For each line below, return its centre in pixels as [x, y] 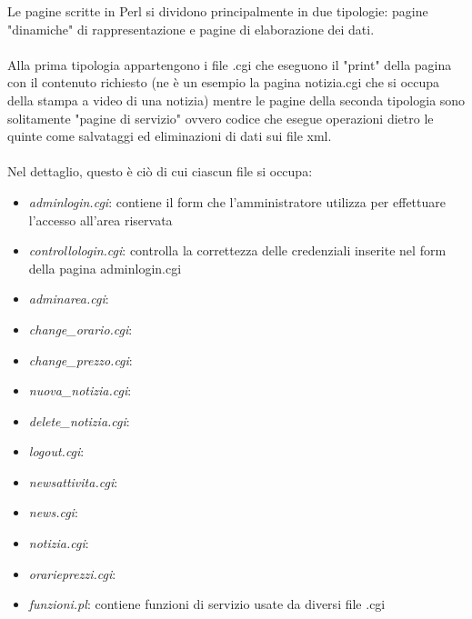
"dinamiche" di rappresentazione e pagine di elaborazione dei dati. [191, 29]
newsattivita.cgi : [73, 481]
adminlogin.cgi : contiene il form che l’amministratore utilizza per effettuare [237, 201]
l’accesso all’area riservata [100, 220]
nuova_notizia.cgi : [80, 390]
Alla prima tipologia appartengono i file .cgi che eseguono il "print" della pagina [230, 64]
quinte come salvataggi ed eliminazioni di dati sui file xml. [170, 136]
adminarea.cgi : [69, 299]
